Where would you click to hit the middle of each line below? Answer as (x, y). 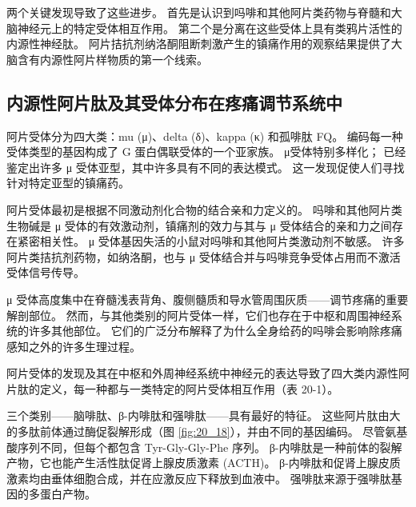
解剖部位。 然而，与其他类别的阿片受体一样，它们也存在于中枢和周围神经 (199, 315)
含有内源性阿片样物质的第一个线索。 (112, 59)
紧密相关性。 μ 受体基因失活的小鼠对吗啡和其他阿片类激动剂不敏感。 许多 (211, 241)
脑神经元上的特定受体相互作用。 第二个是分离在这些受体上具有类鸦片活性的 (204, 28)
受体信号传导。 (46, 272)
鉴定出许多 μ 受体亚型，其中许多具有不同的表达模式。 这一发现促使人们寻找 (206, 167)
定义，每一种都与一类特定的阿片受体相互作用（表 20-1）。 (189, 388)
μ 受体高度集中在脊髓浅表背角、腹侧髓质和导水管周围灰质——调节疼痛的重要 (208, 299)
